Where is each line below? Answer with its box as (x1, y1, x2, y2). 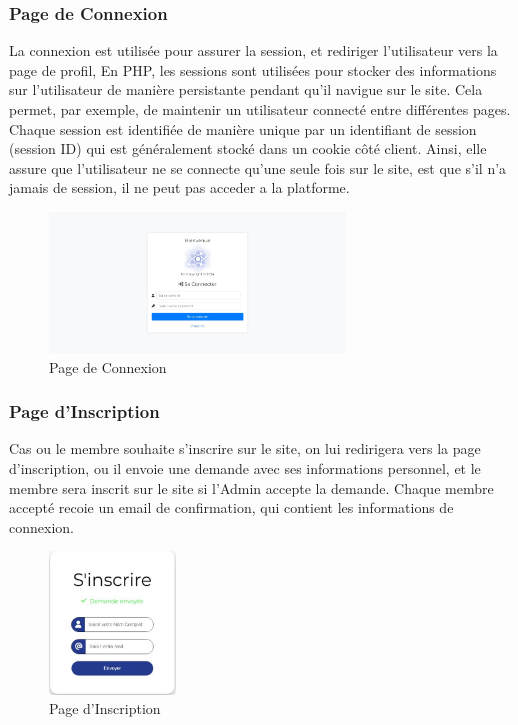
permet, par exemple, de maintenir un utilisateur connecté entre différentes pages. (9, 99, 511, 119)
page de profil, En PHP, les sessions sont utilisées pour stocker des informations (9, 59, 497, 80)
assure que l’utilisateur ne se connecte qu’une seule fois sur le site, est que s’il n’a (9, 157, 507, 178)
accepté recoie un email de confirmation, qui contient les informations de (9, 497, 454, 518)
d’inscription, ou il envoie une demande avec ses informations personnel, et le (9, 457, 481, 478)
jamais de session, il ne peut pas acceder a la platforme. (9, 177, 350, 198)
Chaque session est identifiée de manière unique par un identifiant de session (9, 118, 477, 139)
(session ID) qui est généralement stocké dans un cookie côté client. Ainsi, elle (9, 138, 487, 159)
